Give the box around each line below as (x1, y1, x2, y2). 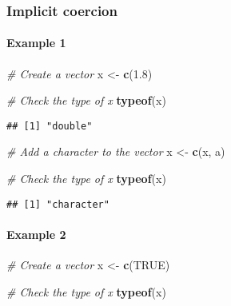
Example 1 (6, 34, 66, 51)
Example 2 (6, 225, 66, 242)
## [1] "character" (6, 198, 110, 210)
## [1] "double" (6, 120, 93, 132)
